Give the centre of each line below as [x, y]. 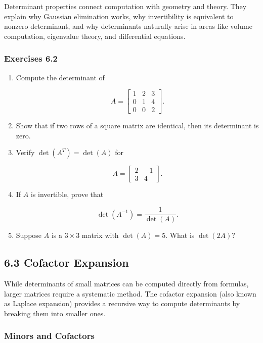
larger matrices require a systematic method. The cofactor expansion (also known [130, 293]
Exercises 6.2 [31, 58]
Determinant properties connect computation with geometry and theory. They [125, 6]
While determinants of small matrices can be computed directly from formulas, [126, 283]
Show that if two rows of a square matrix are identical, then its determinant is [137, 126]
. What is [180, 235]
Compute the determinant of [60, 77]
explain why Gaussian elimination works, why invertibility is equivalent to [119, 16]
